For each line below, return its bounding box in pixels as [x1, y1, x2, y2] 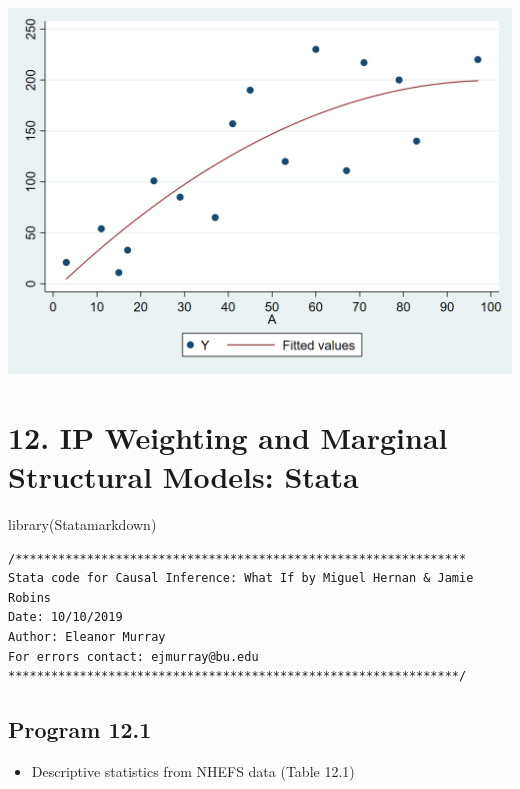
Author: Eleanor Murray [8, 630, 166, 645]
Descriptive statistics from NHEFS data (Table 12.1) [31, 761, 355, 782]
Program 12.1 [8, 714, 152, 745]
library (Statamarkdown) [8, 514, 157, 535]
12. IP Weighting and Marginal [8, 416, 448, 457]
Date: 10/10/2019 [8, 610, 123, 625]
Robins [8, 590, 51, 605]
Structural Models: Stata [8, 456, 359, 497]
